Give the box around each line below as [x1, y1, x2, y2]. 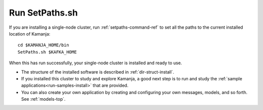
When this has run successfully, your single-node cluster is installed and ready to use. [9, 60, 182, 66]
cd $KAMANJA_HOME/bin [18, 42, 69, 48]
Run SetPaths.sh [9, 7, 78, 18]
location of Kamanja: [9, 31, 51, 37]
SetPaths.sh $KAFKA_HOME [18, 49, 77, 55]
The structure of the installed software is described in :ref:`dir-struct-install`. [21, 69, 174, 75]
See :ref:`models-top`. [21, 96, 66, 102]
